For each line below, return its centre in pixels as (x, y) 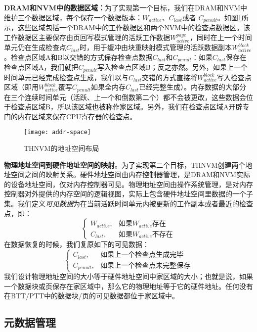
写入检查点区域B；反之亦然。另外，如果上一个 (172, 67)
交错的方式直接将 (170, 77)
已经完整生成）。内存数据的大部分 (193, 87)
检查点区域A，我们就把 (41, 67)
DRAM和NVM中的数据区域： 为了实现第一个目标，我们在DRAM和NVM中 (126, 7)
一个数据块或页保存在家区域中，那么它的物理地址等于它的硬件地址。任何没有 (128, 286)
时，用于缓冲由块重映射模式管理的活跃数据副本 (156, 47)
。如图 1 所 (233, 17)
